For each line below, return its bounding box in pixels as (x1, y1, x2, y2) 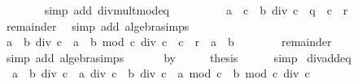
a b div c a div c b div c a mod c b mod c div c (11, 65, 310, 82)
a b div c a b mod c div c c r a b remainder (6, 33, 332, 50)
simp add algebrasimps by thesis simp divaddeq (6, 48, 351, 65)
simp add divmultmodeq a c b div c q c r (44, 2, 348, 18)
